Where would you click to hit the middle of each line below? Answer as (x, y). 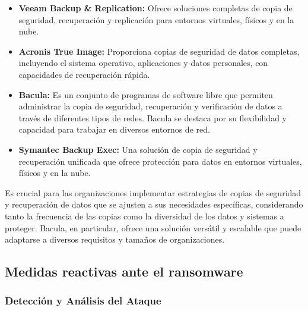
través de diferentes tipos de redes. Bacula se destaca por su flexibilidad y (153, 117)
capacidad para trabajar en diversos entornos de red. (114, 129)
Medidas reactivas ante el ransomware (124, 271)
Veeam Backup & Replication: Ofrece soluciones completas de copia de (155, 8)
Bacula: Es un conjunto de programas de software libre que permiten (146, 94)
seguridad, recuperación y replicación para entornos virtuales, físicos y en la (156, 19)
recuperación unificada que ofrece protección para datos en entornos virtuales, (160, 161)
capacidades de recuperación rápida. (84, 74)
